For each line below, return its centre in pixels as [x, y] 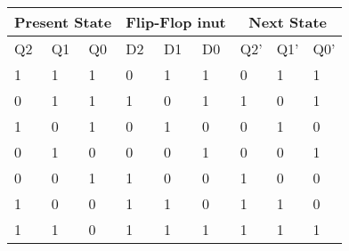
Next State [288, 22]
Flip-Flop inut [176, 22]
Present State [63, 22]
